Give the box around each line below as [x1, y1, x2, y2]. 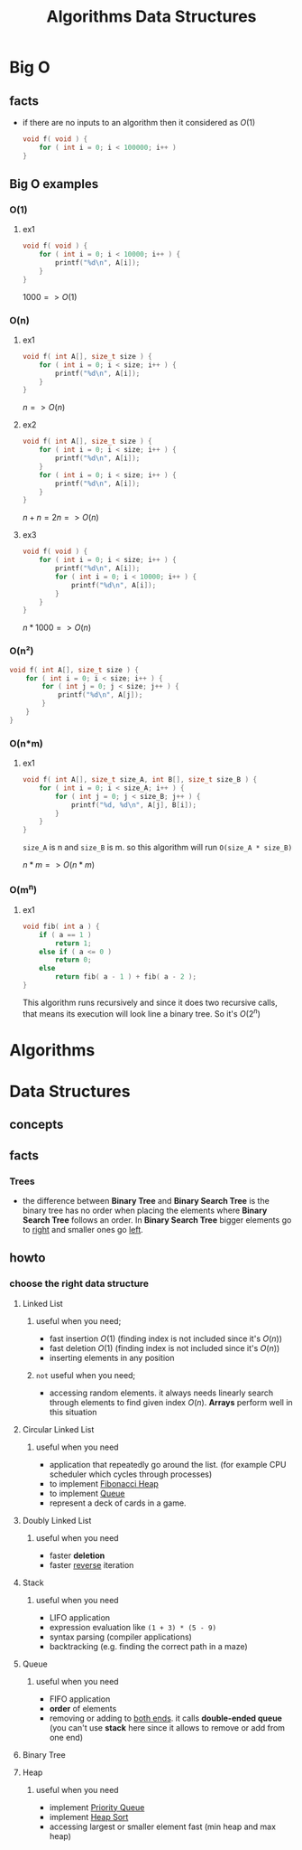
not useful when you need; [35, 1369, 136, 1380]
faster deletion [49, 1550, 105, 1561]
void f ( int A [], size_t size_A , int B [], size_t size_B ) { [22, 775, 258, 784]
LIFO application [49, 1611, 111, 1623]
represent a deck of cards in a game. [49, 1498, 187, 1508]
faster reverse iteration [49, 1559, 134, 1570]
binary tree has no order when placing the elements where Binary [22, 1205, 268, 1216]
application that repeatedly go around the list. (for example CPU [49, 1459, 287, 1470]
